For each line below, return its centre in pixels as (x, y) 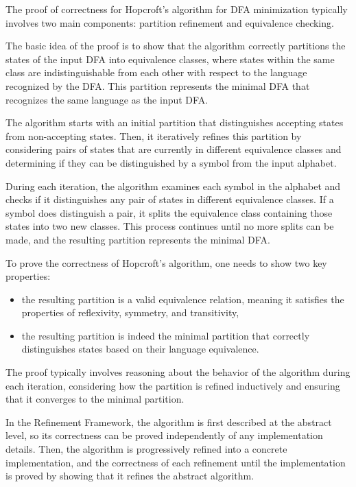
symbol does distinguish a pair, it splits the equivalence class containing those (169, 212)
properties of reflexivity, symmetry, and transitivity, (130, 312)
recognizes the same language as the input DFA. (107, 99)
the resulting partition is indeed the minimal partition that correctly (166, 335)
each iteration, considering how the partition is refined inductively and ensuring (173, 385)
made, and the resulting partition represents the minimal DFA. (138, 239)
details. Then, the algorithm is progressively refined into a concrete (146, 449)
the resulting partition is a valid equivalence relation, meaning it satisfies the (183, 299)
